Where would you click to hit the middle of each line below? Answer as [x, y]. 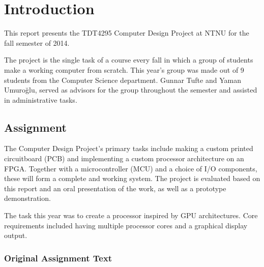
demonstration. [27, 198]
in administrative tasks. [41, 99]
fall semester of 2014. [37, 42]
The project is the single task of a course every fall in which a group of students [129, 60]
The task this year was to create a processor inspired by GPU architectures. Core [131, 215]
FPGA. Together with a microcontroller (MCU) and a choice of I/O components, [131, 168]
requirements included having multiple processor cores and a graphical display [126, 225]
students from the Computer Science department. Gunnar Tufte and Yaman [123, 80]
